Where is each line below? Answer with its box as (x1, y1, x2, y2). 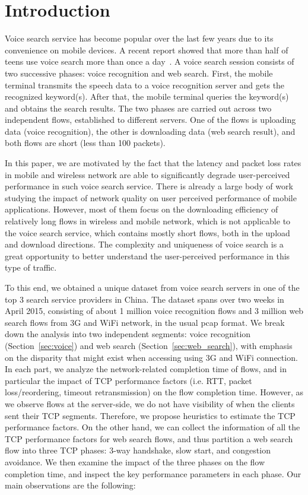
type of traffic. (5, 261, 57, 274)
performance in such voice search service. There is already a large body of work (5, 180, 293, 192)
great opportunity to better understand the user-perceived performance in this (5, 249, 290, 262)
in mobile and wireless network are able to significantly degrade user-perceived (5, 168, 290, 180)
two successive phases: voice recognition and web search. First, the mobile (5, 66, 273, 79)
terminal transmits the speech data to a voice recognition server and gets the (5, 78, 285, 91)
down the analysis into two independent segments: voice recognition (5, 328, 251, 340)
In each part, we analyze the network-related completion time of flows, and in (5, 363, 287, 375)
